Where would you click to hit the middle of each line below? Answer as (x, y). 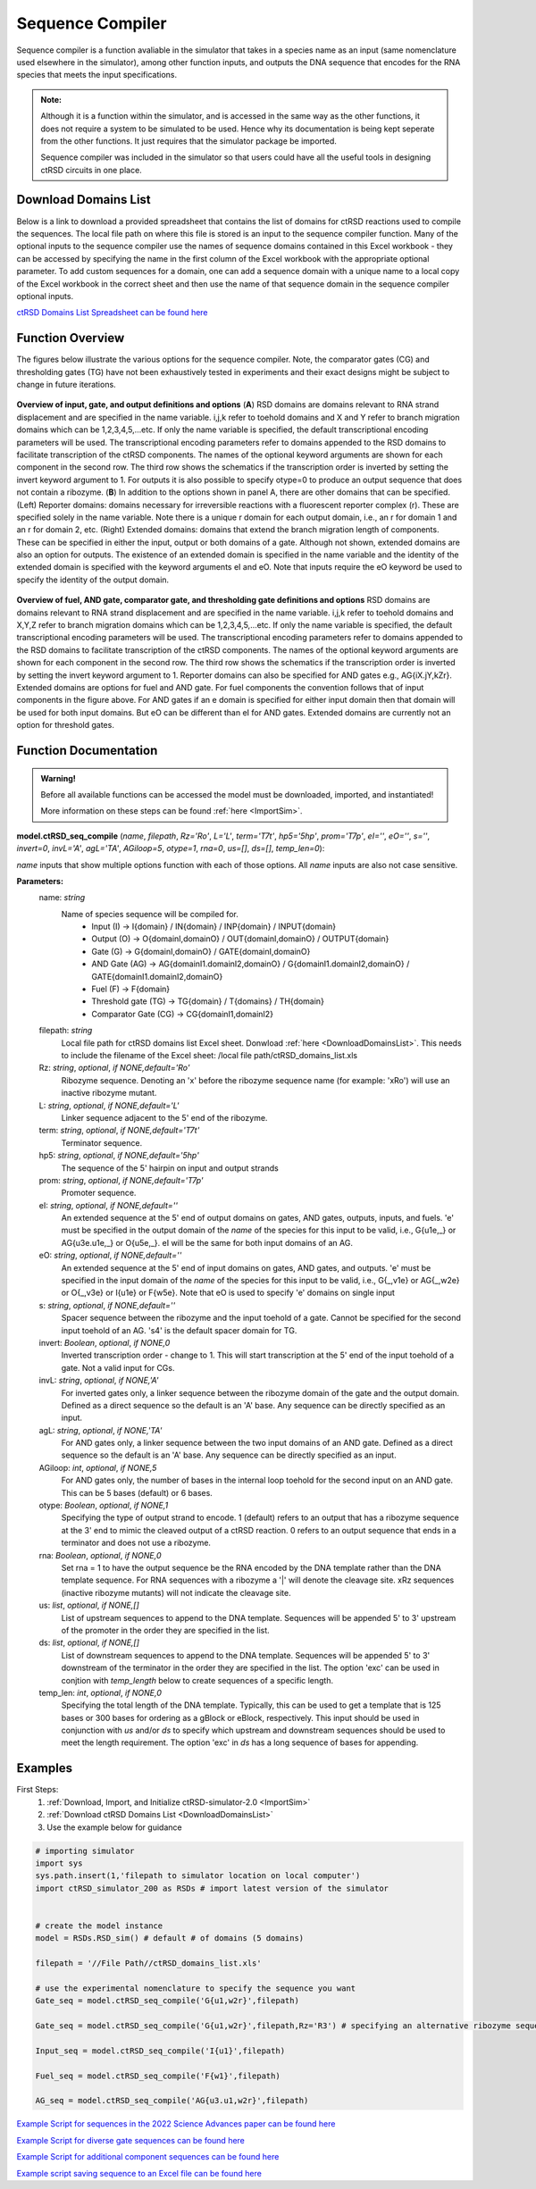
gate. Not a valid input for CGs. (118, 1367)
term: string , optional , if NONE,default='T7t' (119, 1131)
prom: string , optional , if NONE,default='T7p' (121, 1180)
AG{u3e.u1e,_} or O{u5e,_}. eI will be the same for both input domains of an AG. (207, 1242)
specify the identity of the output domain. (93, 580)
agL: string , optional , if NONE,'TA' (100, 1430)
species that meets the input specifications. (97, 75)
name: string (62, 898)
